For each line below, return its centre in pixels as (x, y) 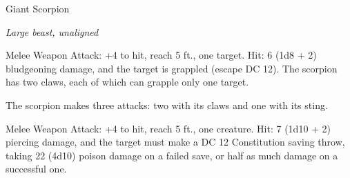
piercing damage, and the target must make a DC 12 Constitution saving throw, (175, 142)
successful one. (36, 169)
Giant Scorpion (38, 8)
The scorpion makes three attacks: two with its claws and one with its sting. (167, 105)
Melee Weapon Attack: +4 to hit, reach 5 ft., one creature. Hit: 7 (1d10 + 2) (168, 128)
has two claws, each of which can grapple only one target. (127, 82)
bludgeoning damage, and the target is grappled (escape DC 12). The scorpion (172, 68)
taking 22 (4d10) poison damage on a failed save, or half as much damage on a (172, 155)
